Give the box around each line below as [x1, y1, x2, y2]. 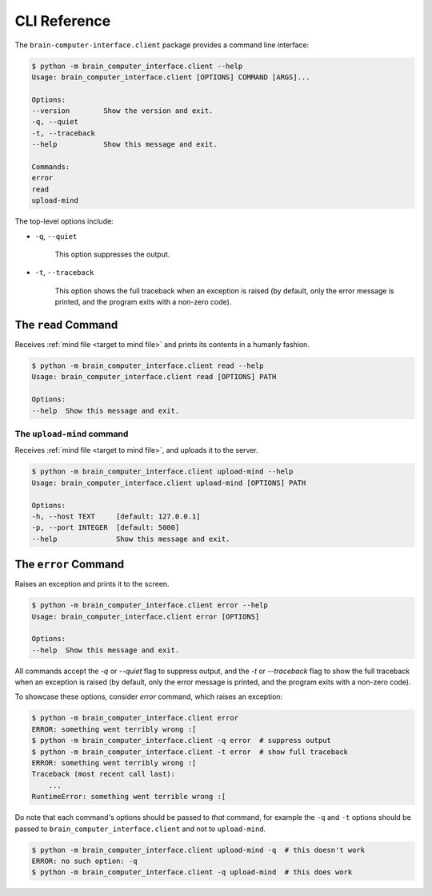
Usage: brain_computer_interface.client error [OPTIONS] [31, 611, 260, 621]
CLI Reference [14, 12, 111, 30]
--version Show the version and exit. [31, 107, 214, 115]
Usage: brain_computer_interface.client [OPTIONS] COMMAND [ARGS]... [31, 72, 310, 82]
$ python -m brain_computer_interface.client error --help [31, 601, 268, 610]
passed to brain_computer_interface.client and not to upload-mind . [14, 824, 266, 833]
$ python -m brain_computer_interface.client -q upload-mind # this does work [31, 868, 353, 877]
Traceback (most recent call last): [31, 769, 176, 779]
